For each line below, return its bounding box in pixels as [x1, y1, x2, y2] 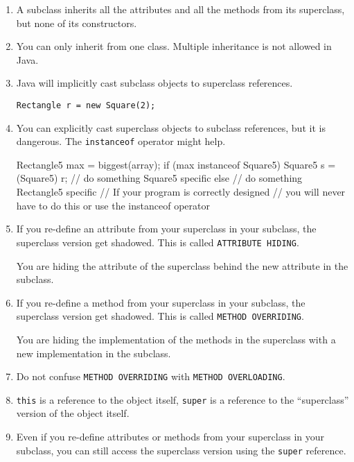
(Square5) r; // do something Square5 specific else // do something [16, 171, 303, 185]
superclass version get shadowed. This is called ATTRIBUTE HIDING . [16, 234, 299, 249]
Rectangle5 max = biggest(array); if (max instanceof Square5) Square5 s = [16, 157, 336, 171]
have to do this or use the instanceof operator [16, 198, 210, 212]
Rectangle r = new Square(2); [16, 100, 156, 110]
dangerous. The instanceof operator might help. [16, 134, 226, 148]
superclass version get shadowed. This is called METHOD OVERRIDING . [16, 309, 304, 323]
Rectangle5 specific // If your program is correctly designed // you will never [16, 185, 346, 199]
